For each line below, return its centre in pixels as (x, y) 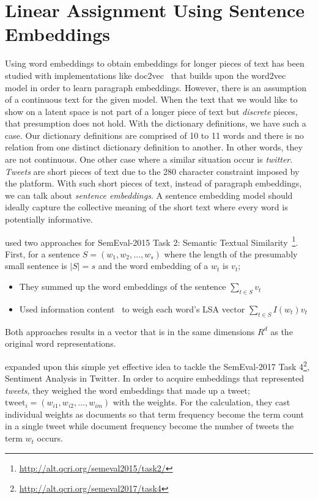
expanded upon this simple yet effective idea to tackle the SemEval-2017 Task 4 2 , (157, 365)
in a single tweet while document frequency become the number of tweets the (150, 426)
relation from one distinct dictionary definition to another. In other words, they (154, 147)
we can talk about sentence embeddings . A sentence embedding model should (149, 195)
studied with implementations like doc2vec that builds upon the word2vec (146, 75)
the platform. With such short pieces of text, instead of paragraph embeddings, (153, 183)
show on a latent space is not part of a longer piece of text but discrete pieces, (151, 111)
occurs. (50, 438)
